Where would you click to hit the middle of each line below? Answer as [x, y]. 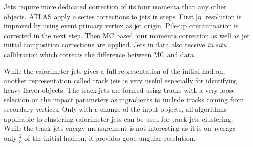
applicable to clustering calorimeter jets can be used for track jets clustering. [118, 118]
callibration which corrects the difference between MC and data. [100, 54]
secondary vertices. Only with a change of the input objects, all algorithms [115, 109]
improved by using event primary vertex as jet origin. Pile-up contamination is [121, 26]
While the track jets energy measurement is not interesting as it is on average [120, 128]
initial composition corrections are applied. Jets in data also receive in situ [115, 45]
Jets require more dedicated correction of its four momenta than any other [115, 6]
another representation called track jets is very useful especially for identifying [121, 80]
